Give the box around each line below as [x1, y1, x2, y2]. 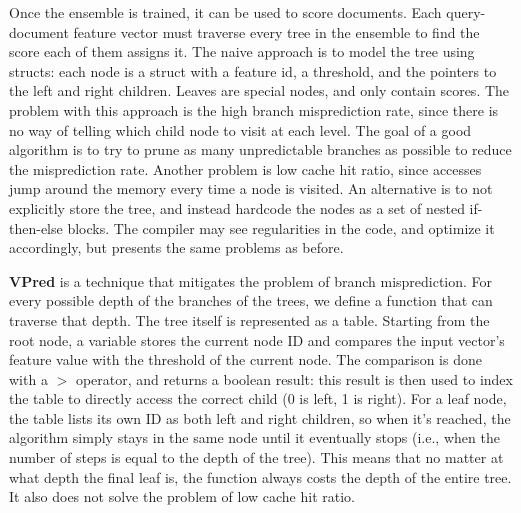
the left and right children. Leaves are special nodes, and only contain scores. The [9, 80, 510, 101]
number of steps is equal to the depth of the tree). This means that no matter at [9, 447, 504, 468]
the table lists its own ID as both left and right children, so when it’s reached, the [9, 407, 511, 428]
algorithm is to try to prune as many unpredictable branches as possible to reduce [9, 139, 512, 160]
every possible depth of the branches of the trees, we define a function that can [9, 290, 493, 311]
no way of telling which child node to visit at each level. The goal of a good [9, 119, 472, 140]
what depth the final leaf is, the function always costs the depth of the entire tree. [9, 466, 512, 487]
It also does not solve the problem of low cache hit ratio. [9, 486, 355, 507]
